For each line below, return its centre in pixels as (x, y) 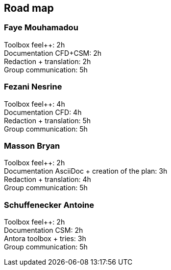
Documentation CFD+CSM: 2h (53, 53)
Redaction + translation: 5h (47, 120)
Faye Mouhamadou (41, 28)
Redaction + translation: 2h (48, 61)
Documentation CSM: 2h (44, 230)
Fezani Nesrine (33, 87)
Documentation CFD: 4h (43, 112)
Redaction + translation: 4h (48, 180)
